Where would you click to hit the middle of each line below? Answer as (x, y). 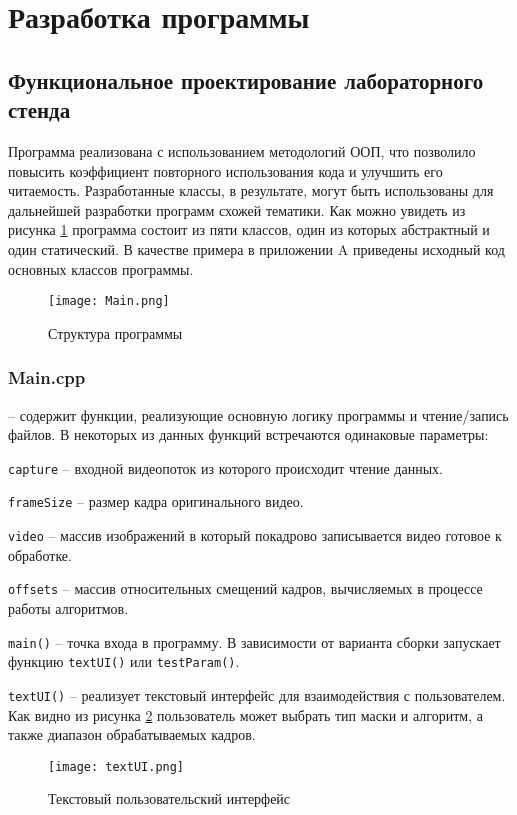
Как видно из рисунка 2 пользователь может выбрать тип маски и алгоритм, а (245, 714)
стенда (39, 109)
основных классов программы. (101, 268)
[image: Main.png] (109, 301)
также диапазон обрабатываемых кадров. (132, 734)
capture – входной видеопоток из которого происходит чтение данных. (225, 467)
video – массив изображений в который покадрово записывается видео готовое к (255, 535)
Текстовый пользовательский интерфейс (169, 798)
